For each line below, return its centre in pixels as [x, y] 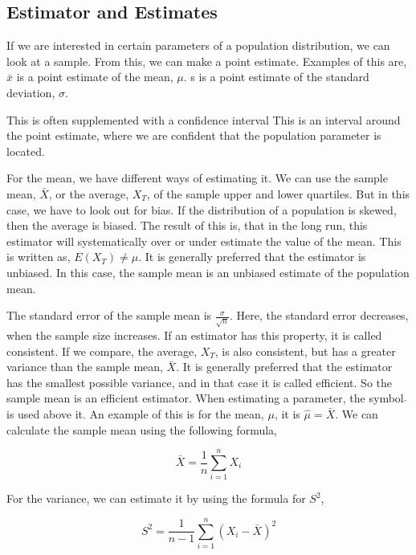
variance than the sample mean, [85, 367]
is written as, [39, 257]
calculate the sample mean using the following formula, [142, 429]
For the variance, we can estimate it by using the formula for [156, 498]
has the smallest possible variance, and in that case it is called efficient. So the [200, 382]
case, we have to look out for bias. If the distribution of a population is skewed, [202, 209]
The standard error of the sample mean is [109, 315]
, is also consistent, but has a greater [305, 351]
